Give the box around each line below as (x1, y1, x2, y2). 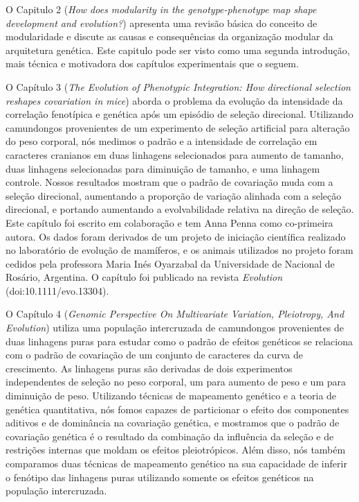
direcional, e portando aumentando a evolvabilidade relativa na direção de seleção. (6, 202, 354, 216)
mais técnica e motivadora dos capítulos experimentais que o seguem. (6, 56, 299, 71)
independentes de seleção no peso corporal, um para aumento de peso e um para (6, 374, 346, 389)
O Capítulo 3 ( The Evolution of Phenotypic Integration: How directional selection (6, 79, 351, 94)
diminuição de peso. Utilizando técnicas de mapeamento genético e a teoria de (6, 388, 337, 403)
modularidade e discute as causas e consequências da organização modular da (6, 29, 333, 44)
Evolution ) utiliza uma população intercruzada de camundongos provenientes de (6, 320, 344, 335)
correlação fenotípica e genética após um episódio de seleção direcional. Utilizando (6, 107, 353, 121)
